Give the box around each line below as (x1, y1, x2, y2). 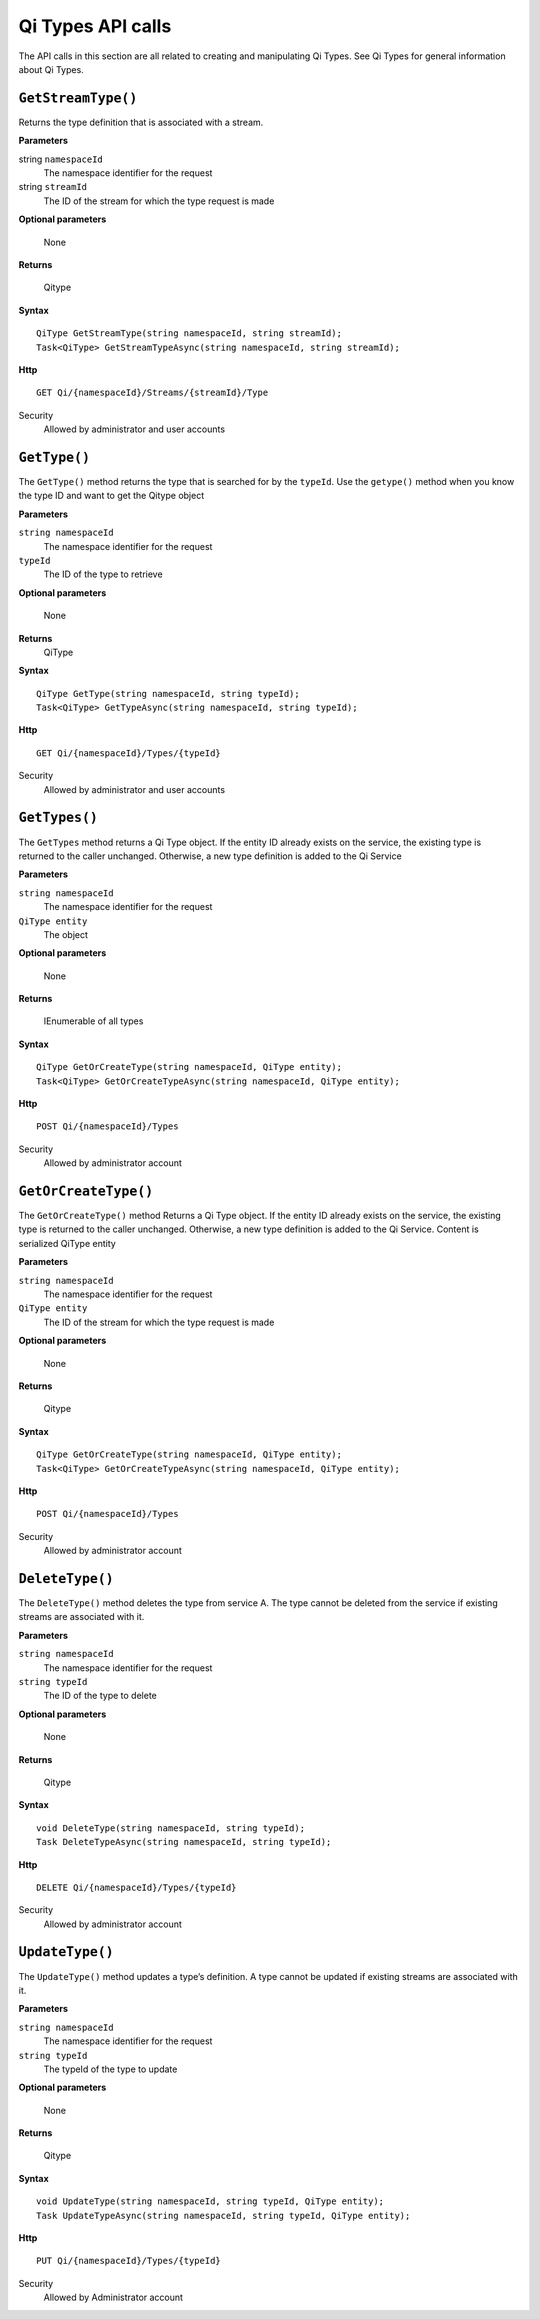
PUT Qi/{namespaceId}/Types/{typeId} (36, 2255, 222, 2267)
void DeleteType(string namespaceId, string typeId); (36, 1822, 305, 1834)
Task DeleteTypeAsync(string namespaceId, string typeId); (36, 1836, 332, 1848)
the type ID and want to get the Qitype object (18, 490, 205, 502)
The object (43, 928, 89, 940)
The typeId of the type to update (43, 2063, 178, 2075)
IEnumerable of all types (43, 1015, 144, 1027)
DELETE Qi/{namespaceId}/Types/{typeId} (36, 1881, 237, 1893)
